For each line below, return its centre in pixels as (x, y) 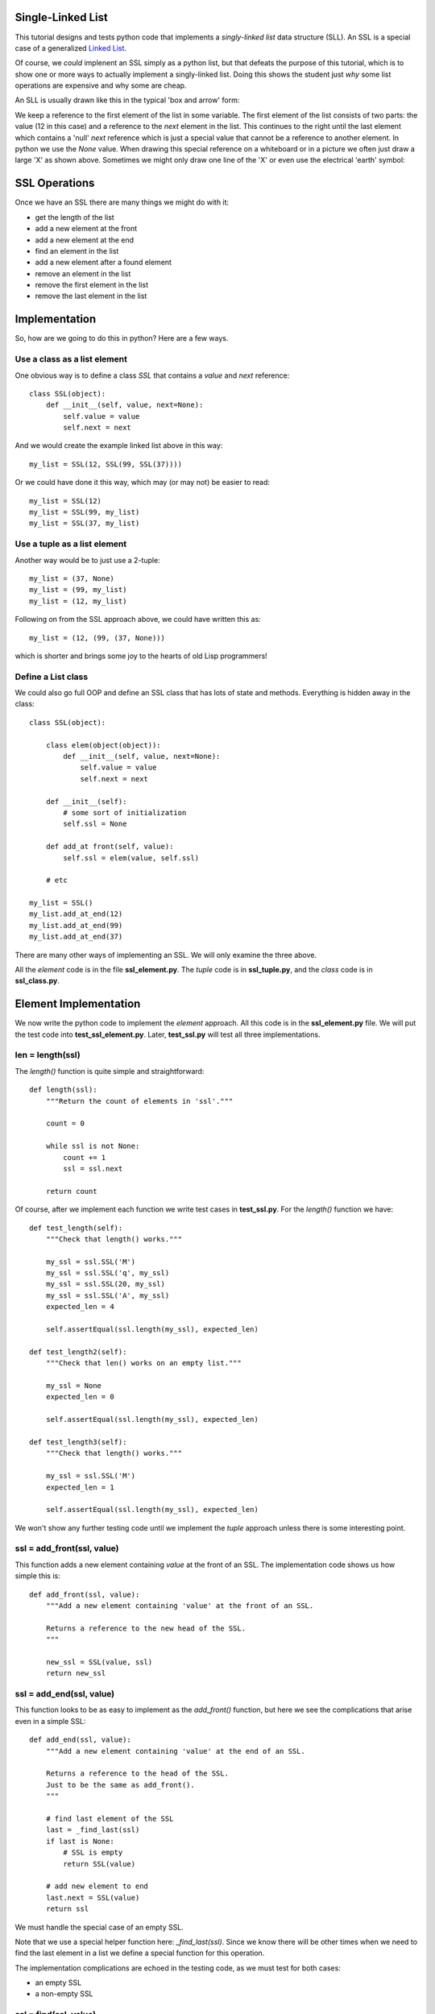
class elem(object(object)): (103, 745)
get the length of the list (75, 217)
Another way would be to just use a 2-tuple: (87, 560)
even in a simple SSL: (50, 1721)
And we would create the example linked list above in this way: (119, 445)
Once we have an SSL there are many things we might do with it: (122, 202)
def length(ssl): (63, 1090)
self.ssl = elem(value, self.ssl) (131, 858)
